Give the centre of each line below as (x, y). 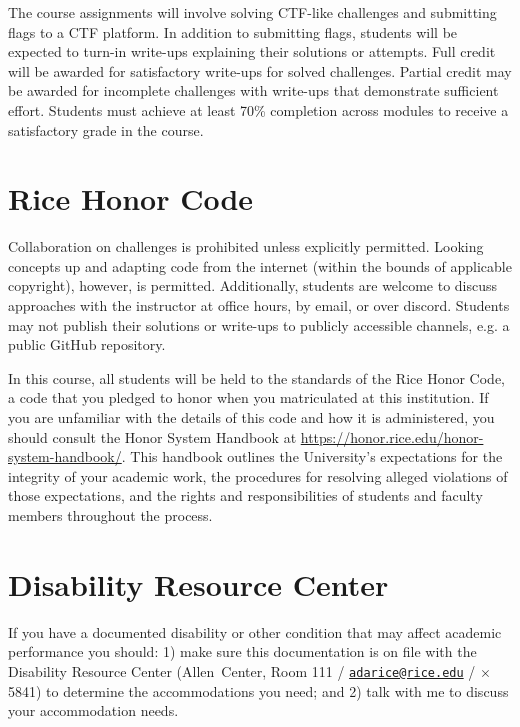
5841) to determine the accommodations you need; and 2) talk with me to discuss (258, 690)
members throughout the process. (110, 515)
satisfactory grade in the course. (106, 129)
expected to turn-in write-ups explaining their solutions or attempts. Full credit (252, 51)
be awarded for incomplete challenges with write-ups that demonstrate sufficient (253, 90)
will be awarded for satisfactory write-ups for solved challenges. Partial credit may (260, 70)
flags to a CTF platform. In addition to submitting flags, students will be (233, 31)
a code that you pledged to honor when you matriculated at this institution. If (248, 397)
